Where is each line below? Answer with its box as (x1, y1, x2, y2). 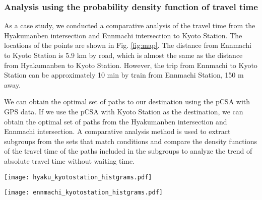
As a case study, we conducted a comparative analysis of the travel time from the (4, 20, 255, 31)
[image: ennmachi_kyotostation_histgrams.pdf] (4, 189, 163, 196)
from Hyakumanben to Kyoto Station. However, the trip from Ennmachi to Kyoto (4, 59, 257, 70)
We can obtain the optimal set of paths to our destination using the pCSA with (4, 96, 250, 107)
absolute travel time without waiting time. (4, 155, 135, 166)
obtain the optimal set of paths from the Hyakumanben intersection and (4, 116, 227, 126)
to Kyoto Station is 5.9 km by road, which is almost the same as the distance (4, 50, 243, 60)
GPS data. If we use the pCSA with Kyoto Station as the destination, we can (4, 106, 243, 116)
